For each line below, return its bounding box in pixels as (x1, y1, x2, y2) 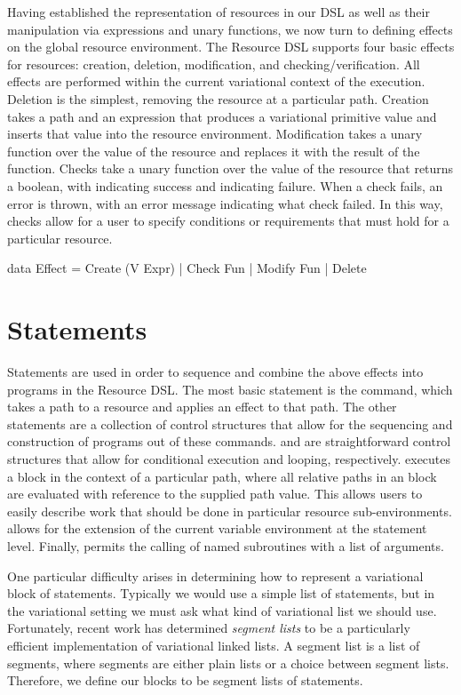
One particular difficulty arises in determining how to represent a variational (7, 566, 424, 585)
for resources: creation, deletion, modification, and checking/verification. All (7, 54, 420, 73)
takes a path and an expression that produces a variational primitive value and (7, 107, 437, 125)
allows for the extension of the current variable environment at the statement (7, 519, 427, 538)
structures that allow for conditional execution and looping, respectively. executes (7, 450, 451, 467)
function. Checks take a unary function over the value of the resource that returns (7, 159, 454, 178)
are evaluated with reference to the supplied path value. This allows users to (7, 484, 423, 503)
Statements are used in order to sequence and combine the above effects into (7, 363, 424, 381)
